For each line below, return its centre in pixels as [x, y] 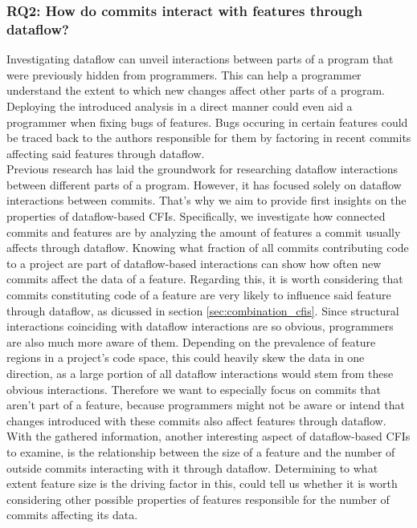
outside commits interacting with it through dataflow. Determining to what [192, 467]
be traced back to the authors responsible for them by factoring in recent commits [209, 138]
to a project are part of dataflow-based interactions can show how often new [194, 263]
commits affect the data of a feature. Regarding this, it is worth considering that [205, 279]
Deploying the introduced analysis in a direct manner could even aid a [180, 106]
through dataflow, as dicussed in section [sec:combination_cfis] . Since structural [203, 310]
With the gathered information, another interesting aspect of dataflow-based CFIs [208, 436]
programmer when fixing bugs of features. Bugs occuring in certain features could [207, 122]
